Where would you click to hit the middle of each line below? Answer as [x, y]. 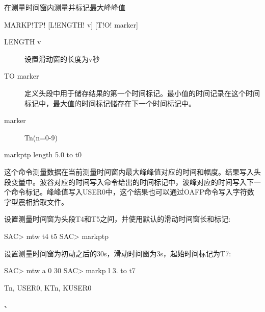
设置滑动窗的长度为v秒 [62, 58]
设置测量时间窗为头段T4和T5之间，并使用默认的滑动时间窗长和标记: [117, 219]
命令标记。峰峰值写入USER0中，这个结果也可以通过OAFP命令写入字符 [129, 192]
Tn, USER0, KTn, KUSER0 [48, 287]
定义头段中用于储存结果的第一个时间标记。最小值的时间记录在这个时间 [142, 93]
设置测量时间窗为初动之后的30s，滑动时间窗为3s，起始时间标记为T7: [118, 253]
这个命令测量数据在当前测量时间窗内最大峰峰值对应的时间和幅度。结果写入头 [132, 171]
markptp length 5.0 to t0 [43, 154]
